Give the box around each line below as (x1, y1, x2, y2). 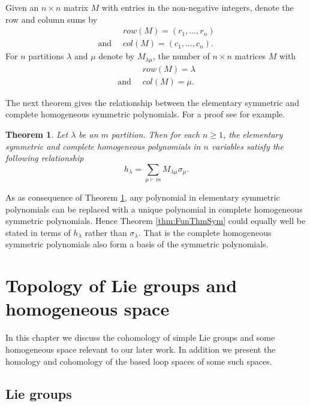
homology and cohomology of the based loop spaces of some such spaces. (5, 355, 272, 367)
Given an (5, 1, 39, 13)
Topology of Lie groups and (5, 273, 237, 298)
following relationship (5, 152, 84, 164)
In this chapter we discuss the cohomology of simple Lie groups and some (5, 331, 275, 344)
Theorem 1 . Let (5, 128, 68, 140)
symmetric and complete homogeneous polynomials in (5, 140, 201, 152)
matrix (64, 1, 88, 13)
